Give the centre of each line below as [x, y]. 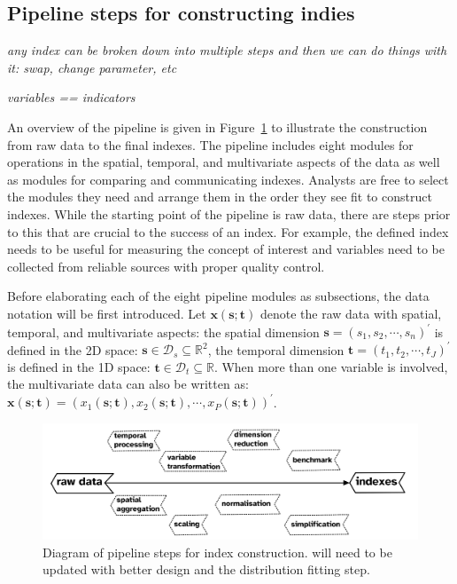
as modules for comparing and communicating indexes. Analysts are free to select [228, 179]
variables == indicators [71, 97]
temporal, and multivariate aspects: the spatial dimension [163, 331]
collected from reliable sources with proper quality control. [166, 266]
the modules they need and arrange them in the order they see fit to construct [220, 197]
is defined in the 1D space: [79, 366]
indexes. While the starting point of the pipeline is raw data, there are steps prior [229, 213]
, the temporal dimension [276, 349]
